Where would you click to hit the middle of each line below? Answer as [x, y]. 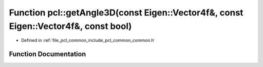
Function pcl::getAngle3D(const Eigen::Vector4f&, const [126, 13]
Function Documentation [47, 54]
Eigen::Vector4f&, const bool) [70, 26]
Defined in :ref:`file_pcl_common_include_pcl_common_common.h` [88, 40]
